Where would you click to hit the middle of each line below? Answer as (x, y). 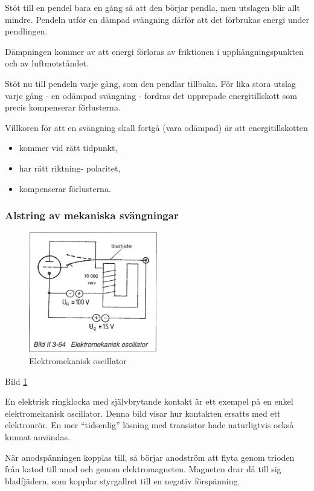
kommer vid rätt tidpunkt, (68, 148)
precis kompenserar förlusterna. (63, 107)
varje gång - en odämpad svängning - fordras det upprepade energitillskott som (151, 95)
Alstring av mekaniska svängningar (92, 215)
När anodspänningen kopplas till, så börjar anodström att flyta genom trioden (150, 457)
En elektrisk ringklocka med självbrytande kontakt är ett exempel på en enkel (149, 401)
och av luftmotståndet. (47, 63)
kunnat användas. (37, 437)
